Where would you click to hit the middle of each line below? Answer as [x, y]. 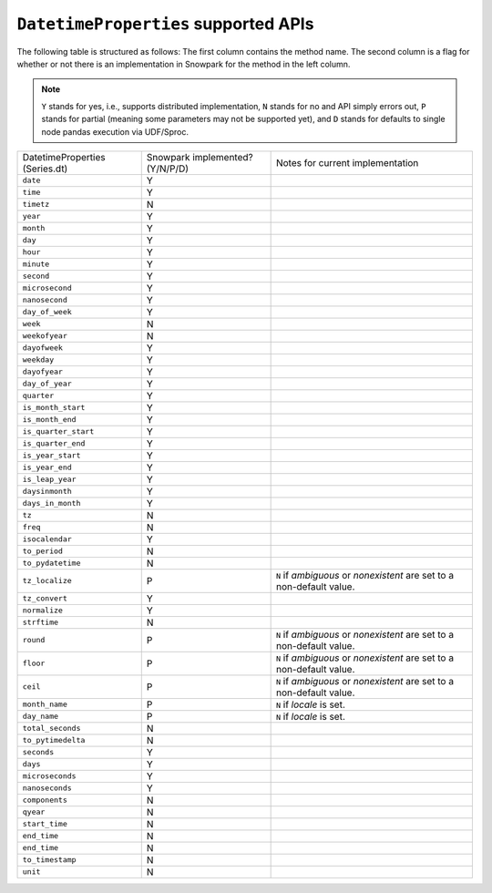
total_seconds [51, 729]
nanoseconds [47, 788]
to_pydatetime [51, 564]
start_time [45, 824]
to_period [43, 551]
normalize [43, 611]
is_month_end [49, 420]
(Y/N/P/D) [168, 169]
